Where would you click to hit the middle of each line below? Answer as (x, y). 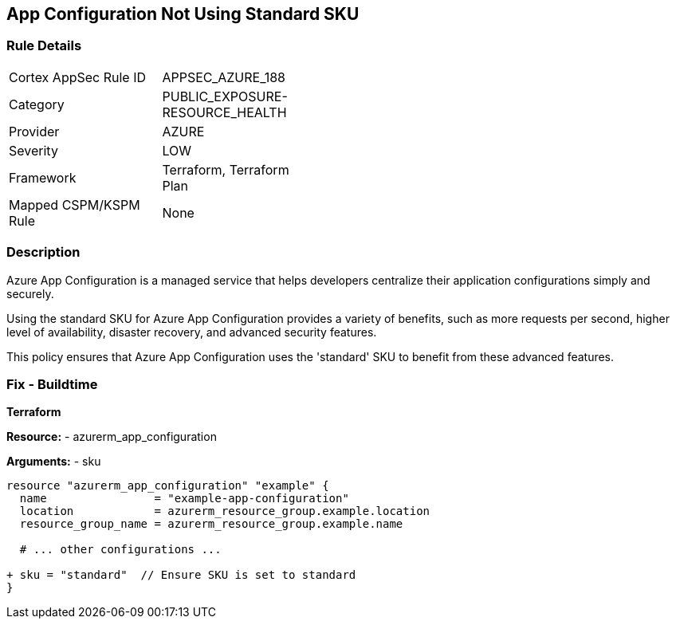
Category (37, 104)
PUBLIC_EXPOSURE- (225, 96)
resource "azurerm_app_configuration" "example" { (168, 486)
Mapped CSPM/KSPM (75, 204)
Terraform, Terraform (226, 169)
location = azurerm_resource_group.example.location (225, 511)
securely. (30, 293)
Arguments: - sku (54, 462)
